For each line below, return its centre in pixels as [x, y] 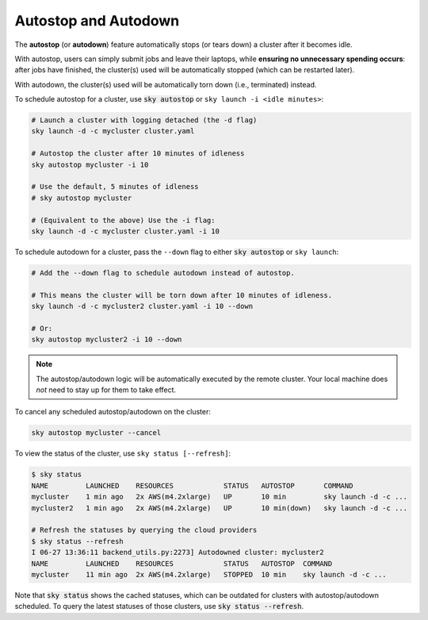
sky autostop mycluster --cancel [96, 433]
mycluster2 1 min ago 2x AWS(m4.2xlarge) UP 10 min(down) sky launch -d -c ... [220, 508]
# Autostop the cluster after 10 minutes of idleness [138, 154]
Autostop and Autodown [97, 21]
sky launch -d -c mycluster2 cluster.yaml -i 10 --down [142, 306]
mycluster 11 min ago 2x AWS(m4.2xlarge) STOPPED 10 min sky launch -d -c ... [209, 574]
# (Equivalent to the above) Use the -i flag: [123, 220]
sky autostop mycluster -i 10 [90, 164]
